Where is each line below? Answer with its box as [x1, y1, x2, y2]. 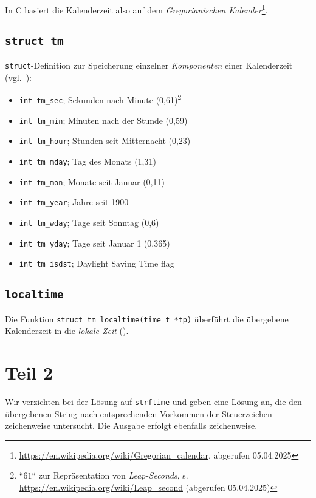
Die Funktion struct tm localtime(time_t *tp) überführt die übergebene [5, 312, 289, 325]
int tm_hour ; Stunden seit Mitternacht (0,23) [19, 134, 191, 147]
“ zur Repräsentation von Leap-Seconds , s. [32, 469, 188, 482]
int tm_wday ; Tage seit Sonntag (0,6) [19, 216, 159, 228]
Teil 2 [5, 360, 53, 385]
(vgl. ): [5, 70, 32, 83]
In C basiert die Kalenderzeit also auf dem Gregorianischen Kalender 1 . [5, 2, 268, 16]
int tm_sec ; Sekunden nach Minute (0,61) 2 [19, 92, 182, 106]
